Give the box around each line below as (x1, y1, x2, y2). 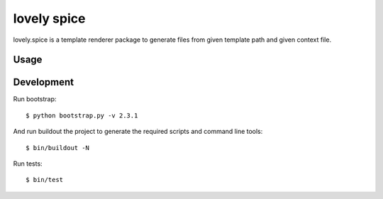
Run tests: (13, 159, 43, 168)
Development (13, 76, 74, 89)
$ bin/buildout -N (26, 144, 90, 152)
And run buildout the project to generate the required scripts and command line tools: (13, 127, 263, 136)
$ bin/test (26, 176, 64, 184)
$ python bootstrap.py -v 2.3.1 (26, 111, 138, 120)
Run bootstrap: (13, 95, 57, 103)
